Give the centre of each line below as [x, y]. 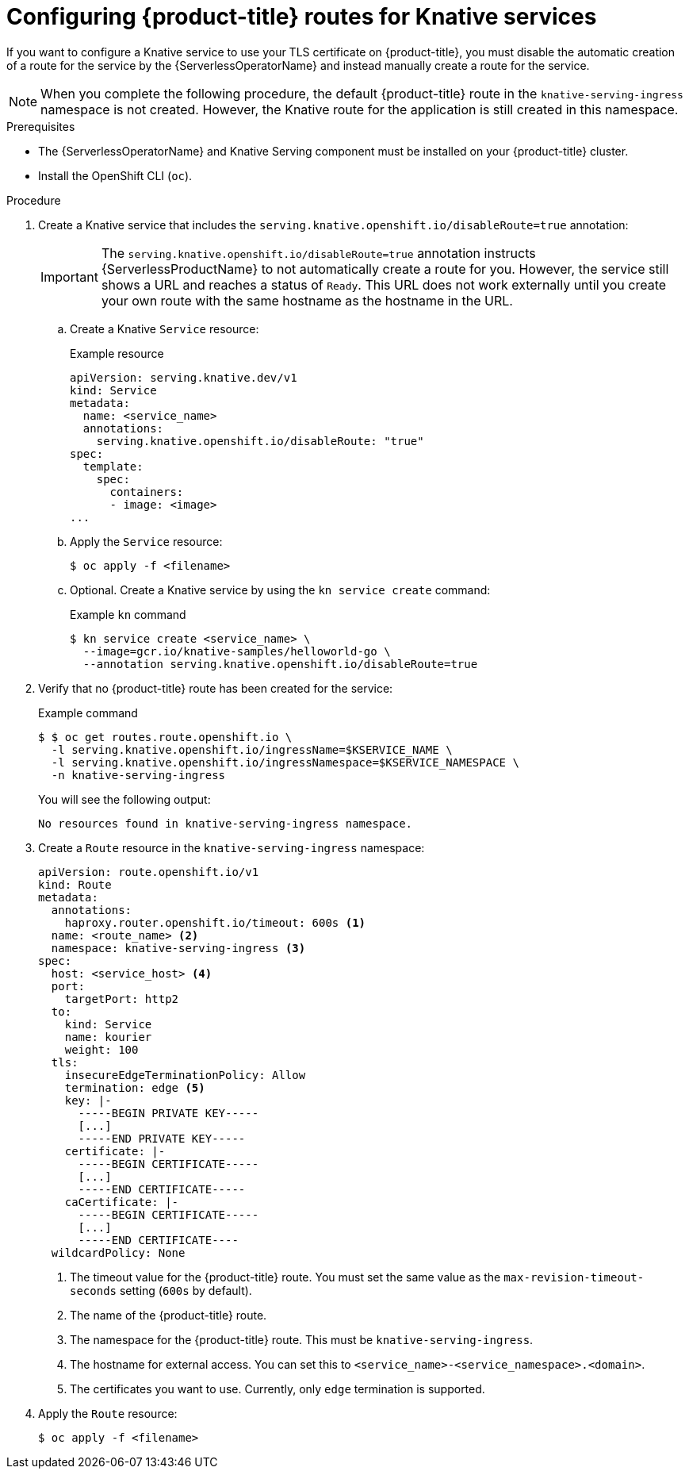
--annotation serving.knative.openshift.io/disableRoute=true [280, 664]
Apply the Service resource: [146, 541]
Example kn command [128, 614]
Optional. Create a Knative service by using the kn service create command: [280, 590]
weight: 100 [101, 1049]
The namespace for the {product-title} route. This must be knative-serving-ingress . [302, 1339]
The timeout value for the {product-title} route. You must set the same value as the [285, 1277]
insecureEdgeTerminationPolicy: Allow [185, 1075]
